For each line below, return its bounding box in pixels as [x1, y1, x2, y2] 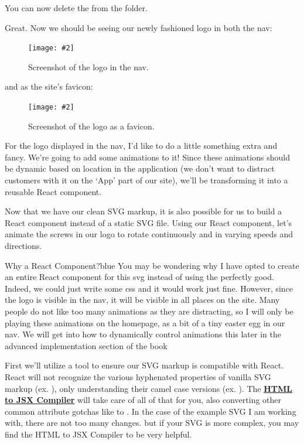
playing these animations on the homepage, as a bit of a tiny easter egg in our [5, 316, 285, 329]
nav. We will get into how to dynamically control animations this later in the [5, 328, 281, 340]
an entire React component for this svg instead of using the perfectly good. [5, 271, 274, 283]
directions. [5, 240, 42, 252]
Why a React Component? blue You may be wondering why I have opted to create [5, 259, 299, 271]
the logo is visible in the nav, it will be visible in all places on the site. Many [5, 293, 280, 306]
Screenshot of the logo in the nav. [28, 60, 149, 73]
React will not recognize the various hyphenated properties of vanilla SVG [5, 370, 271, 382]
